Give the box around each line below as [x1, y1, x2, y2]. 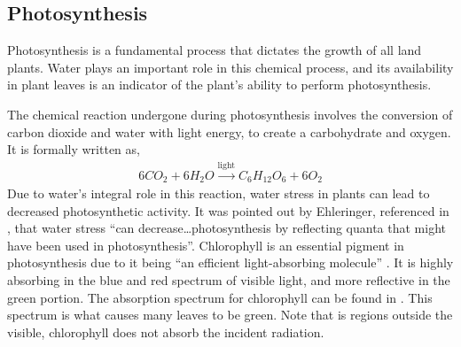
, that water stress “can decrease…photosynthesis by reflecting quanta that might [7, 219, 446, 237]
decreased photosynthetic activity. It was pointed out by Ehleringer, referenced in [7, 201, 449, 220]
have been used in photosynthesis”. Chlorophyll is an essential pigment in [7, 235, 404, 254]
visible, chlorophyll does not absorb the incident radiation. [7, 322, 324, 341]
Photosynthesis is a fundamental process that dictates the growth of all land [7, 41, 422, 59]
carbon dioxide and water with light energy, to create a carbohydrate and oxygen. [7, 122, 451, 141]
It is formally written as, [7, 140, 140, 158]
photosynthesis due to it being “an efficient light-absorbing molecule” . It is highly [7, 253, 454, 272]
